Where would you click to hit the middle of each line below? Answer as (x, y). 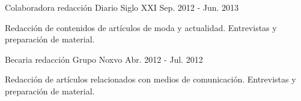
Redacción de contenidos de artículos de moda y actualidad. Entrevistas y (141, 27)
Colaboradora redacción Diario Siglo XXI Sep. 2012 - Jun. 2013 (122, 7)
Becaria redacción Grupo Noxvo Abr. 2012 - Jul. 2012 (104, 59)
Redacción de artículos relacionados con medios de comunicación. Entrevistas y (150, 79)
